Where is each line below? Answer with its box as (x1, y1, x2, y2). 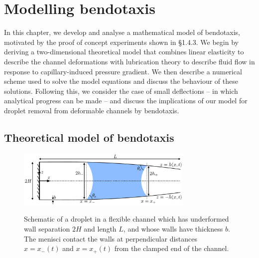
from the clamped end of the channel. (114, 243, 229, 254)
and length (84, 224, 117, 234)
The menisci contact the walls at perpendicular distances (24, 233, 198, 244)
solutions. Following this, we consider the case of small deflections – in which (4, 85, 238, 96)
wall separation (24, 224, 70, 234)
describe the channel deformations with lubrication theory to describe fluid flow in (4, 56, 255, 66)
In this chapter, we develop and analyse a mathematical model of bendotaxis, (4, 27, 240, 37)
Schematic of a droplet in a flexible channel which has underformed (24, 214, 229, 224)
